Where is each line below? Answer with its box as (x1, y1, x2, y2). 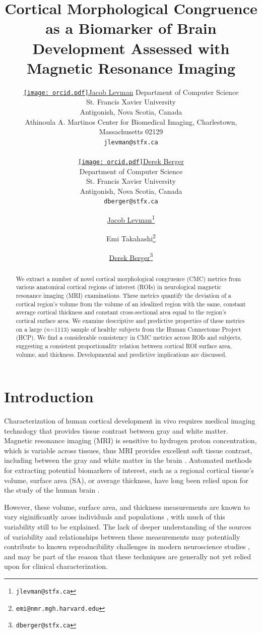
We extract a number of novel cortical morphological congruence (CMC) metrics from (16, 274, 241, 283)
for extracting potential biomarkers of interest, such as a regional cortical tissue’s (4, 465, 254, 476)
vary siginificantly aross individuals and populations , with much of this (4, 511, 225, 522)
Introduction (4, 386, 94, 407)
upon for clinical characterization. (4, 561, 108, 571)
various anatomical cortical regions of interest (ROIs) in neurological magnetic (16, 283, 221, 291)
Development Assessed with (32, 37, 230, 58)
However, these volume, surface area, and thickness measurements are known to (4, 501, 250, 512)
